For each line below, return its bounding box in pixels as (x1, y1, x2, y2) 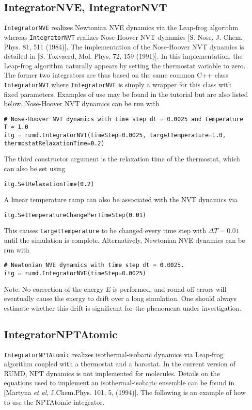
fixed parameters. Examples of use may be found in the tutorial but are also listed (4, 89, 248, 99)
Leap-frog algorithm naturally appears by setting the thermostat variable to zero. (4, 60, 246, 70)
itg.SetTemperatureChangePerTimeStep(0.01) (4, 211, 146, 219)
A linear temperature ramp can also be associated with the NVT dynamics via (4, 194, 237, 205)
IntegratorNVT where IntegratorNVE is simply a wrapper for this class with (4, 79, 232, 89)
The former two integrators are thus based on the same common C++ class (4, 70, 228, 80)
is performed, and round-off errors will (113, 284, 227, 294)
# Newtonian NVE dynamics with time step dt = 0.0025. (4, 262, 185, 269)
